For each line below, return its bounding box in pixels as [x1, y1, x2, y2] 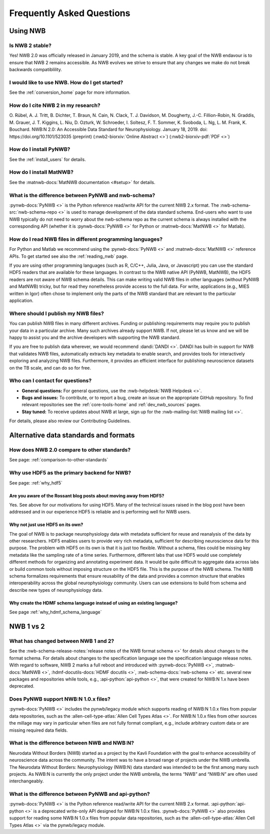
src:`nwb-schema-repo [9, 209, 57, 215]
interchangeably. [9, 778, 44, 784]
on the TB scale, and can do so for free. [9, 365, 91, 371]
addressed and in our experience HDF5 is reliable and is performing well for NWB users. [9, 509, 191, 515]
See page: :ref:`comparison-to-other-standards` [9, 457, 108, 463]
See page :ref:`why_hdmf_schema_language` [9, 609, 102, 615]
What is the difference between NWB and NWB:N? [9, 740, 134, 747]
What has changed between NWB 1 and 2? [9, 637, 114, 644]
